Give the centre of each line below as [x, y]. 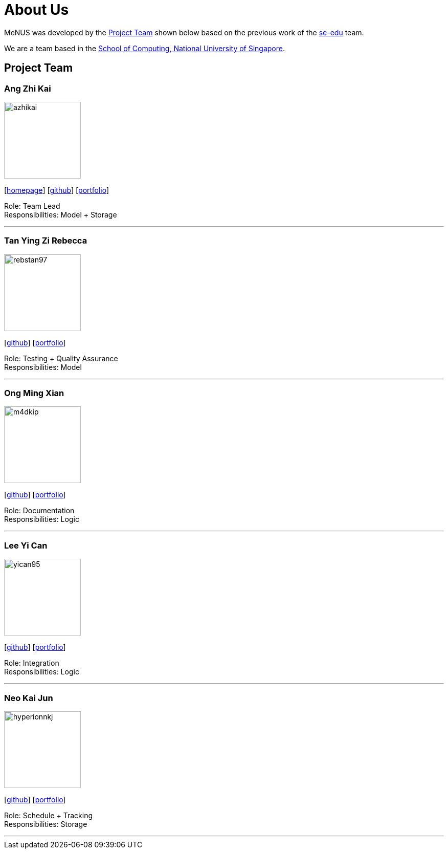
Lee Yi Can [26, 545]
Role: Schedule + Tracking [48, 815]
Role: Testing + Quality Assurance [61, 358]
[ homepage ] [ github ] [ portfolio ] [57, 190]
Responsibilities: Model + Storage [61, 214]
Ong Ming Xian [34, 393]
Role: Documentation [39, 511]
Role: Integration [32, 663]
